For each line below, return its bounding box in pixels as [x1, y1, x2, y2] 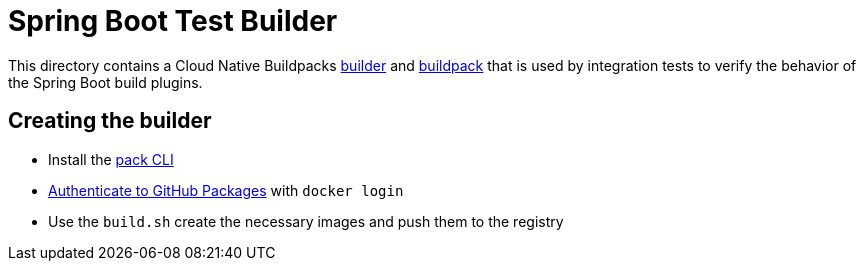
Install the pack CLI [48, 150, 174, 168]
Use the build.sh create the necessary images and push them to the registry [48, 212, 564, 230]
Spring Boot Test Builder [8, 4, 338, 38]
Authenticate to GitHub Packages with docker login [48, 181, 404, 199]
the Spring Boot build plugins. [8, 73, 203, 91]
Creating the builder [8, 108, 212, 134]
